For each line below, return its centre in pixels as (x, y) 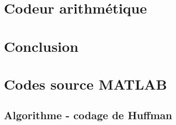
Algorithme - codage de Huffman (88, 115)
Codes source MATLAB (86, 84)
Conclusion (41, 46)
